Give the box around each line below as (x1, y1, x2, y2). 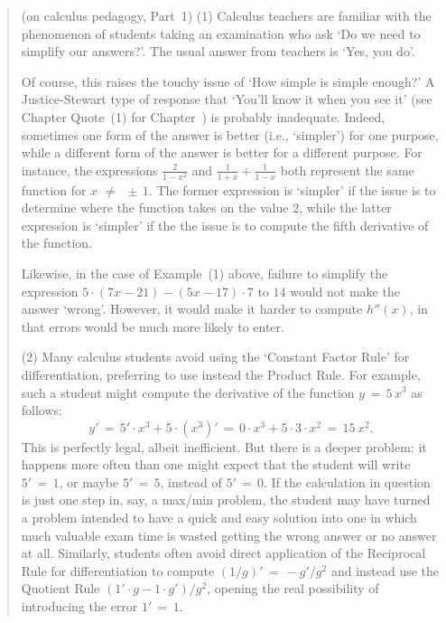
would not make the (290, 281, 400, 300)
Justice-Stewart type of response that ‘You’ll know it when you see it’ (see (21, 90, 432, 109)
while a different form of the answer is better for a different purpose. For (21, 143, 423, 162)
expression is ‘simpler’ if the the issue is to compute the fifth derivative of (21, 215, 429, 234)
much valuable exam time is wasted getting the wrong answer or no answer (21, 525, 437, 544)
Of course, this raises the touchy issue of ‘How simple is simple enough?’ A (21, 71, 435, 90)
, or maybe (59, 472, 119, 491)
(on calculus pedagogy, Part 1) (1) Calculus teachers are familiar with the (21, 6, 432, 24)
